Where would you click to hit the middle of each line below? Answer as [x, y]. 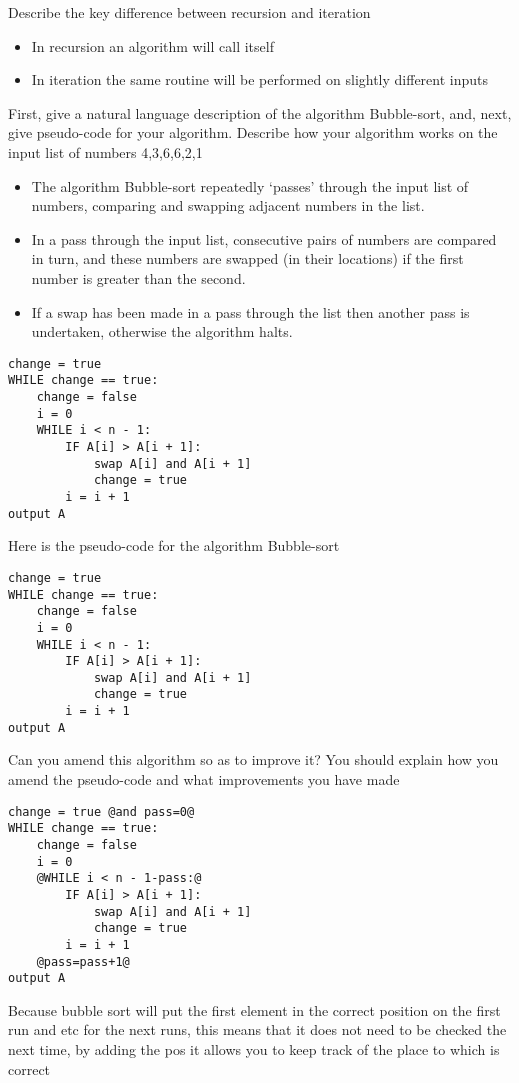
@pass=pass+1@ [83, 961]
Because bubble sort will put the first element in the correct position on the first [254, 1009]
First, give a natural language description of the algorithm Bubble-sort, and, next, [260, 112]
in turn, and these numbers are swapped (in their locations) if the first [247, 258]
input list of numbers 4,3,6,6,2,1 [105, 151]
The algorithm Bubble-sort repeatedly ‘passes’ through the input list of [250, 185]
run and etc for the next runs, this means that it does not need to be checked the [257, 1029]
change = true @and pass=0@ [101, 811]
